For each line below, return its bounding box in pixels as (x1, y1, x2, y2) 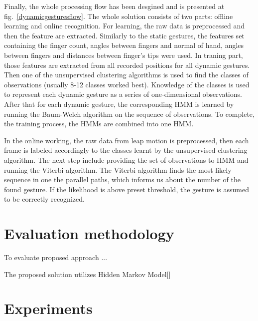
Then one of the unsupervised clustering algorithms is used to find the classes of (4, 69, 249, 80)
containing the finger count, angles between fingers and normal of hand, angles (4, 40, 244, 50)
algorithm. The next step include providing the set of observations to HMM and (4, 154, 249, 165)
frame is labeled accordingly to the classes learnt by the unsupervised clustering (4, 145, 248, 155)
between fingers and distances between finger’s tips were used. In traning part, (4, 49, 243, 60)
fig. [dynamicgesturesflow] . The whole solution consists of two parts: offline (4, 10, 233, 21)
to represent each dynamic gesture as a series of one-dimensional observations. (4, 89, 242, 99)
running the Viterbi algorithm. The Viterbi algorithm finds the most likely (4, 164, 232, 175)
